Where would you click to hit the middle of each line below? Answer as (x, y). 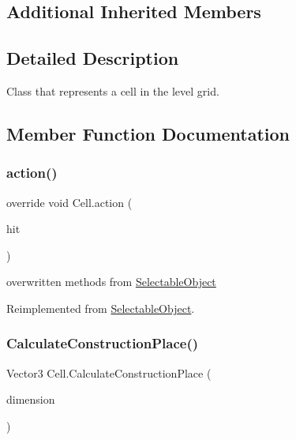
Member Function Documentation (148, 133)
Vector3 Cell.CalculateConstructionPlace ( (109, 372)
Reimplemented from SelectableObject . (101, 308)
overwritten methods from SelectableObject (111, 282)
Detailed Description (93, 58)
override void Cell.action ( (69, 202)
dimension (31, 399)
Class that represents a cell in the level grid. (113, 90)
